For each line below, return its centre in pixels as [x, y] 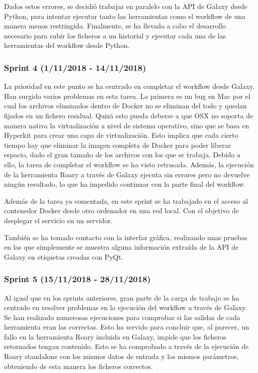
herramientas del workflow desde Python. [67, 45]
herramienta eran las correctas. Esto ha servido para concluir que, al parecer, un [127, 327]
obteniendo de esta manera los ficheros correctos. [78, 366]
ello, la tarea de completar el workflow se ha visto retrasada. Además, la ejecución [129, 164]
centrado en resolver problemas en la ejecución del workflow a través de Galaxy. [126, 307]
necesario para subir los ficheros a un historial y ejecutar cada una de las [115, 35]
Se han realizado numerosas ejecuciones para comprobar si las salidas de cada [122, 317]
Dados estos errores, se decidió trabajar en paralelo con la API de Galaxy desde [126, 6]
